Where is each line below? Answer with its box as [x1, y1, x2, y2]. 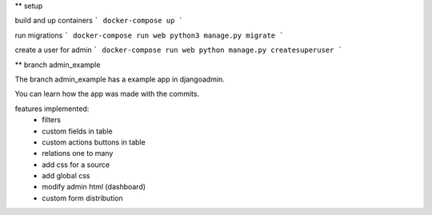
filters [42, 115, 62, 125]
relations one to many [42, 149, 114, 158]
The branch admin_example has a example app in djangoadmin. [14, 74, 226, 84]
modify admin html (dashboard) [42, 182, 146, 192]
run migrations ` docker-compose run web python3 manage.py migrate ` [14, 30, 284, 40]
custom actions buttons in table [42, 137, 146, 147]
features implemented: [14, 104, 90, 113]
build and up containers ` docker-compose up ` [14, 16, 184, 26]
